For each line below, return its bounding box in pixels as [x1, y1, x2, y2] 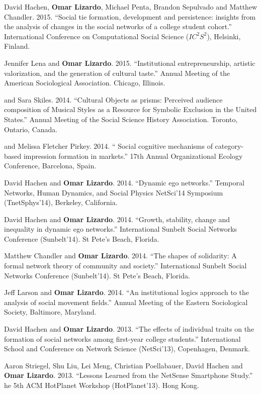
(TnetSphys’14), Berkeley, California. [4, 197, 118, 208]
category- [215, 141, 243, 151]
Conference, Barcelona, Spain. [4, 160, 97, 171]
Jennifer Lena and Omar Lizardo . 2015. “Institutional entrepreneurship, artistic [4, 57, 255, 68]
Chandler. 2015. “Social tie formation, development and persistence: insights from [4, 11, 256, 22]
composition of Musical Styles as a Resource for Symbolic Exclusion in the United [4, 104, 257, 115]
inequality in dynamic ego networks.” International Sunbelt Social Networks [4, 224, 237, 234]
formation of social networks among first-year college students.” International [4, 333, 241, 344]
